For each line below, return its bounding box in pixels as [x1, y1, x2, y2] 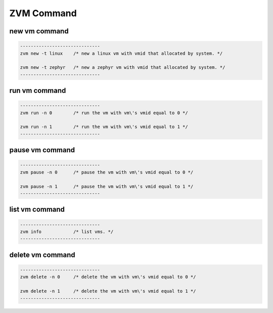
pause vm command [9, 146, 75, 154]
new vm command [9, 27, 69, 35]
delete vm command [9, 250, 75, 259]
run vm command [9, 86, 66, 95]
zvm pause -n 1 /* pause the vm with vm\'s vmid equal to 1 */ [20, 184, 194, 189]
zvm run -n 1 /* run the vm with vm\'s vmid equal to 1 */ [20, 124, 188, 130]
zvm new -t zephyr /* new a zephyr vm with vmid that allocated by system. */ [20, 65, 225, 70]
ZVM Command [9, 8, 77, 19]
